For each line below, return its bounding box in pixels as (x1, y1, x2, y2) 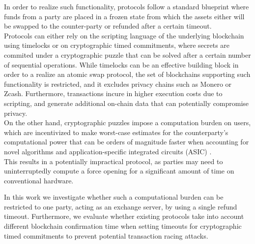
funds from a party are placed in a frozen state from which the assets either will (4, 11, 245, 21)
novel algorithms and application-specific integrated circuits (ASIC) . (4, 146, 212, 156)
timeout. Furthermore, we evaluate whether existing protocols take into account (4, 211, 244, 221)
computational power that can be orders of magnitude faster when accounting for (4, 137, 249, 147)
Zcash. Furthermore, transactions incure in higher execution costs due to (4, 88, 223, 99)
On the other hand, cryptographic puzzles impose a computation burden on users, (4, 117, 251, 128)
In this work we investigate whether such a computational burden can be (4, 192, 224, 202)
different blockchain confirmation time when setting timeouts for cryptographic (4, 221, 242, 231)
